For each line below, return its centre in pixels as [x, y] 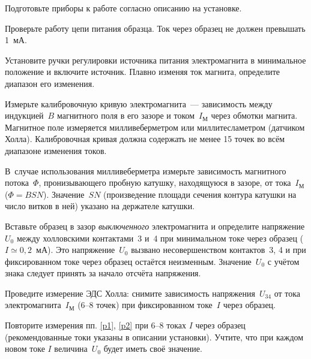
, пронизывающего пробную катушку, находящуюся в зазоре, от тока [165, 182]
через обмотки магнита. [254, 115]
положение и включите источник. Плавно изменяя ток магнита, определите [143, 72]
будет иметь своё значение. [153, 349]
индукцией [24, 115]
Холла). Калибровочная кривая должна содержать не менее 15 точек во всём [145, 139]
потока [17, 182]
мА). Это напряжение [76, 250]
